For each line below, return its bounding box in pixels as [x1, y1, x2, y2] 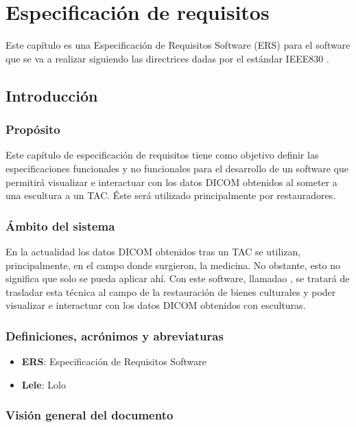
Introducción [5, 84, 98, 106]
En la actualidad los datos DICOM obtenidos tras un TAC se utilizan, [5, 244, 301, 258]
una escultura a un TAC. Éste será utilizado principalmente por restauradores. [5, 188, 336, 203]
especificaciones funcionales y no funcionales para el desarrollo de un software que [5, 161, 348, 175]
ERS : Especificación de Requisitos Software [21, 354, 206, 369]
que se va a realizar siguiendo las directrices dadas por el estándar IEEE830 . [5, 51, 329, 65]
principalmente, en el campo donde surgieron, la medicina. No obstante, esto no [5, 257, 341, 272]
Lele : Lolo [21, 377, 66, 391]
